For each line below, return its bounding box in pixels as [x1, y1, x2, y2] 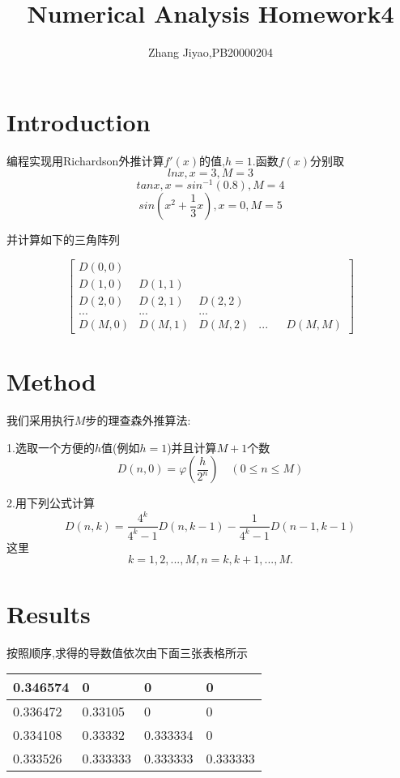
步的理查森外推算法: [85, 412, 191, 429]
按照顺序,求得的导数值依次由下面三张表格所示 [6, 643, 248, 660]
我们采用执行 [6, 412, 74, 429]
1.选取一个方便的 [6, 438, 95, 455]
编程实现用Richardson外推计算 [6, 152, 164, 169]
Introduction [6, 105, 151, 138]
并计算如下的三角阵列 [6, 231, 120, 248]
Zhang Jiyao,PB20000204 [147, 44, 274, 61]
